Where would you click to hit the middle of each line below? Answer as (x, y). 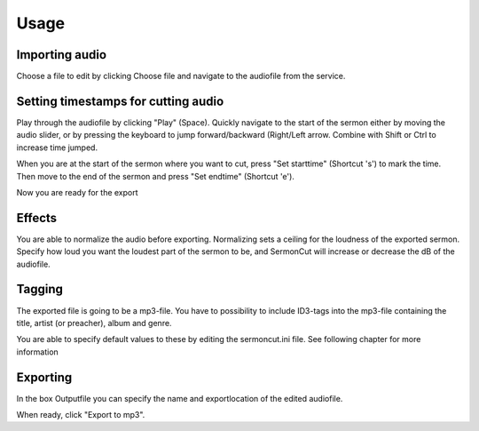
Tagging (40, 289)
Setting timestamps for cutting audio (120, 101)
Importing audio (61, 55)
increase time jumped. (57, 148)
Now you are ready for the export (77, 192)
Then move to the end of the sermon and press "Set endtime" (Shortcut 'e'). (155, 176)
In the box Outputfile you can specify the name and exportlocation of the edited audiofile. (180, 398)
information (38, 352)
